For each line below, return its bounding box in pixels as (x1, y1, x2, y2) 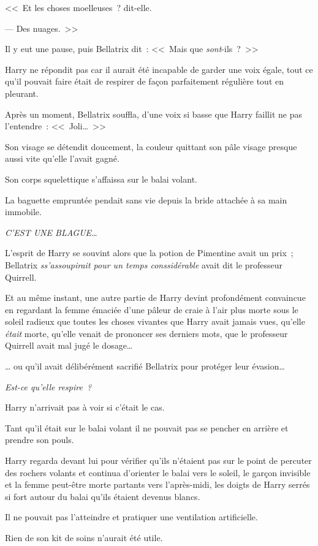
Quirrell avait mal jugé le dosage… (5, 339, 133, 352)
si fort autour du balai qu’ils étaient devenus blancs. (5, 490, 200, 502)
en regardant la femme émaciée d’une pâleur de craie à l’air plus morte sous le (5, 303, 298, 316)
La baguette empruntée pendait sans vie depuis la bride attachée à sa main (5, 193, 287, 206)
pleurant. (5, 86, 39, 99)
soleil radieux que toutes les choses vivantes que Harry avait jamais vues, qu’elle (5, 315, 305, 328)
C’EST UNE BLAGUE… (5, 226, 97, 238)
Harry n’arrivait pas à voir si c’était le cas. (5, 401, 165, 414)
